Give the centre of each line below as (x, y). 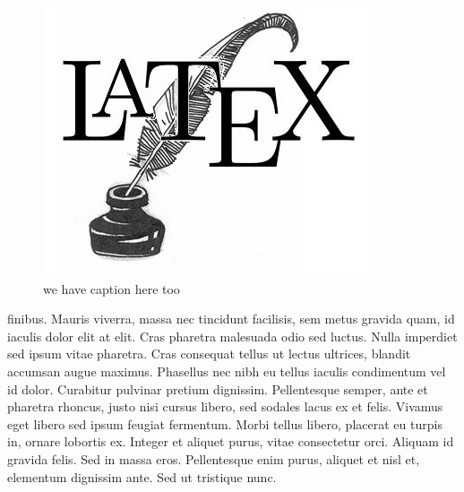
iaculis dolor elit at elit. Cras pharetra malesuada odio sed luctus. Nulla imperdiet (232, 336)
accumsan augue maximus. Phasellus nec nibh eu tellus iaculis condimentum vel (227, 371)
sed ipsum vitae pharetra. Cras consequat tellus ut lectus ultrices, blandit (209, 354)
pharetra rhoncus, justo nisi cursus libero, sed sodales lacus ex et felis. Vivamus (225, 406)
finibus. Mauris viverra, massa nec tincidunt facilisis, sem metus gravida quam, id (231, 319)
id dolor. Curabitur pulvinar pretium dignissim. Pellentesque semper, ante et (218, 388)
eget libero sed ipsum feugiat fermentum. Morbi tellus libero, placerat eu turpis (225, 423)
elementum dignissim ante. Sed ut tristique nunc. (142, 476)
